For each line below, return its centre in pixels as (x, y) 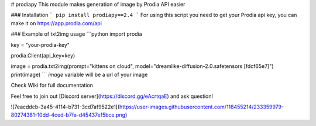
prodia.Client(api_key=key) (43, 55)
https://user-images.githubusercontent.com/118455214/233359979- (201, 107)
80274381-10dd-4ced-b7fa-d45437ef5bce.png (68, 115)
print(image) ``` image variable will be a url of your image (79, 74)
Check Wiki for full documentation (52, 86)
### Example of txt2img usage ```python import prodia (77, 34)
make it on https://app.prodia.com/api (56, 23)
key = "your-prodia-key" (40, 45)
